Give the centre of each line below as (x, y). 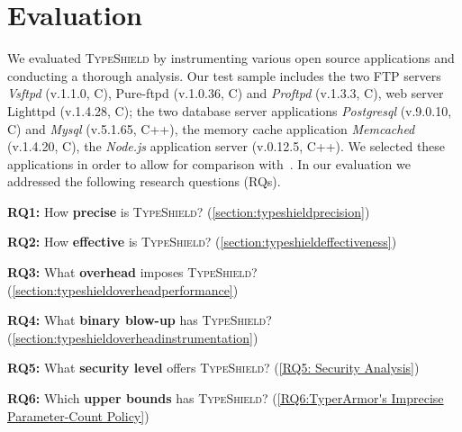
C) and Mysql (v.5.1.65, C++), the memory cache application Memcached (211, 128)
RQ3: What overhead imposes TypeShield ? (132, 272)
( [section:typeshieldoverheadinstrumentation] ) (133, 337)
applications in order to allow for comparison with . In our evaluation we (209, 163)
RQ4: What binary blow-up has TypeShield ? (140, 320)
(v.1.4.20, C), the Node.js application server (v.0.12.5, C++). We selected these (226, 146)
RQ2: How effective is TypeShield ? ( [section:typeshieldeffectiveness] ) (202, 242)
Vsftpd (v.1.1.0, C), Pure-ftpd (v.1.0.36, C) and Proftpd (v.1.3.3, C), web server (226, 93)
